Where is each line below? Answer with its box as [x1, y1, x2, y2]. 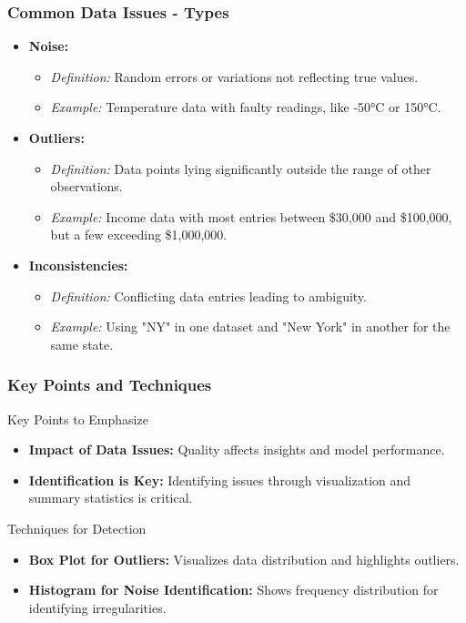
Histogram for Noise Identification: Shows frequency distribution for [28, 580, 439, 599]
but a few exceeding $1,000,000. [50, 225, 228, 244]
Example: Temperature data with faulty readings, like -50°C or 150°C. [50, 97, 441, 117]
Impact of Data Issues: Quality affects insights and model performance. [28, 440, 445, 459]
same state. [50, 334, 114, 353]
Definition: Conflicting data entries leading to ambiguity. [50, 286, 367, 305]
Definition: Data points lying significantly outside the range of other [50, 158, 431, 178]
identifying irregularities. [28, 597, 167, 617]
